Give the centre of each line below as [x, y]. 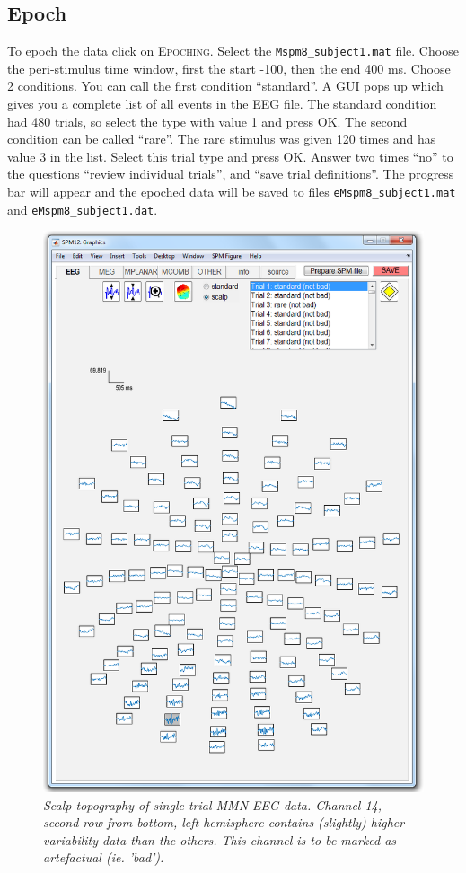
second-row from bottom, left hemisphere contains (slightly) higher [224, 822]
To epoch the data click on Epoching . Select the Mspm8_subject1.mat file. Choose [233, 51]
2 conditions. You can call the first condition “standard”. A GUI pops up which [225, 86]
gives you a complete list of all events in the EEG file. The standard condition [222, 104]
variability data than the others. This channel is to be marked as [220, 839]
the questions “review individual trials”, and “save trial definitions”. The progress [231, 174]
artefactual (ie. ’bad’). [104, 857]
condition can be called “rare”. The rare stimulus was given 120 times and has [222, 139]
